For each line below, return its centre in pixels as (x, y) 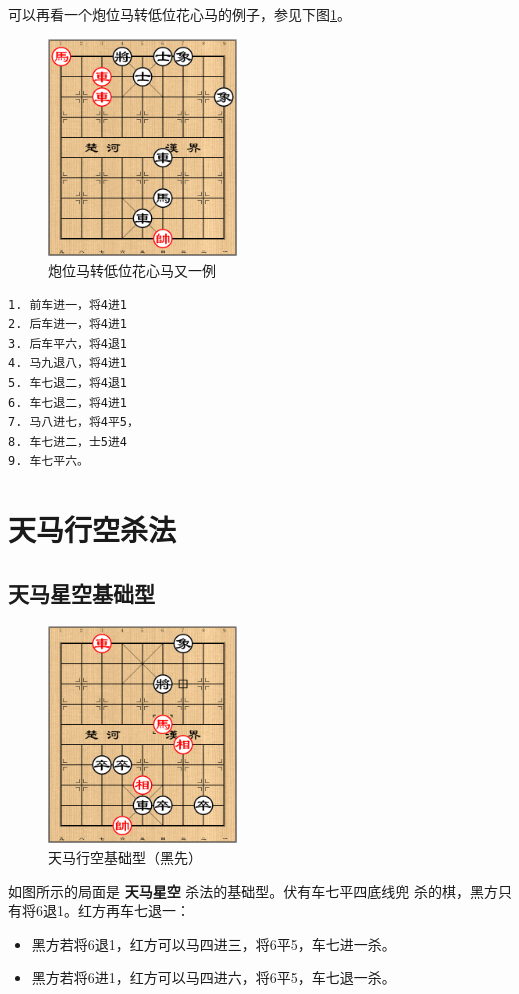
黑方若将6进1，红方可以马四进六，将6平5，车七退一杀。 (213, 977)
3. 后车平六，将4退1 (68, 343)
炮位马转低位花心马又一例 (132, 270)
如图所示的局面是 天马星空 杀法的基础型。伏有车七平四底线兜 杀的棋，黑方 (253, 890)
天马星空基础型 (81, 592)
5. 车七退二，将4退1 (68, 383)
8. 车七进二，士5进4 (68, 441)
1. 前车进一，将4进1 (68, 304)
